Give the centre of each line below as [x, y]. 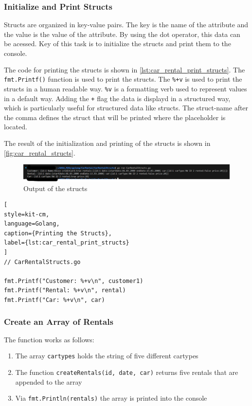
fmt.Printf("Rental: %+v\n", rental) [65, 291]
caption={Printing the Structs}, [58, 233]
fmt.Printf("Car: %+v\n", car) [54, 300]
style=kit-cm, [27, 214]
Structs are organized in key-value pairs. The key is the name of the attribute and [126, 25]
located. [16, 127]
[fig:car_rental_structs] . [40, 152]
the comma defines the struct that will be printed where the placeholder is [115, 117]
